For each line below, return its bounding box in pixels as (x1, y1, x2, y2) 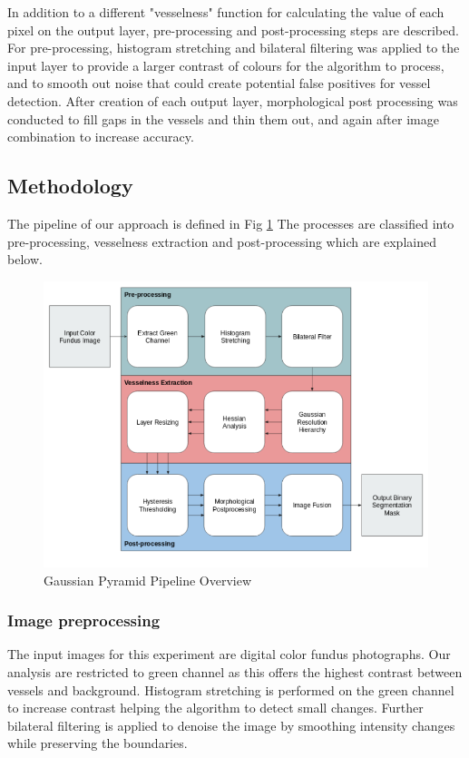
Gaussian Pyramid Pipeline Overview (44, 570, 252, 589)
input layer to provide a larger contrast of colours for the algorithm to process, (7, 55, 445, 74)
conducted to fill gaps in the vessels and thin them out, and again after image (7, 109, 439, 128)
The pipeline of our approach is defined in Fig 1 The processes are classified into (7, 213, 454, 232)
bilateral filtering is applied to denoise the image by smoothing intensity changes (7, 715, 455, 734)
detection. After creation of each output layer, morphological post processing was (7, 91, 458, 110)
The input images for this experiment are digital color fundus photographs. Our (7, 645, 451, 664)
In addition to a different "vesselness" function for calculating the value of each (7, 3, 445, 21)
